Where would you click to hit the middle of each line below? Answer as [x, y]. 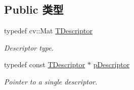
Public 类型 [34, 9]
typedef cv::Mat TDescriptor [48, 31]
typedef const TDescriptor [45, 64]
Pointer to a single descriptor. [51, 81]
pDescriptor [111, 64]
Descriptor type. [29, 47]
